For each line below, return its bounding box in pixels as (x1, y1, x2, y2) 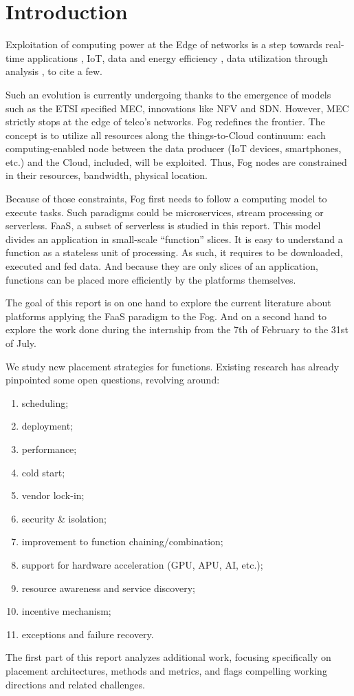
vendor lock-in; (21, 488, 85, 503)
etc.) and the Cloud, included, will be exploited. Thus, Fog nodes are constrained (5, 154, 347, 169)
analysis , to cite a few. (5, 64, 102, 78)
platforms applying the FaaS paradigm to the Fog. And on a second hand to (5, 308, 327, 323)
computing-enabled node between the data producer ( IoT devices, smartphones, (5, 141, 342, 156)
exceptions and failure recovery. (21, 626, 154, 641)
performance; (21, 441, 77, 456)
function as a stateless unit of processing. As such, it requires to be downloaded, (5, 245, 343, 260)
